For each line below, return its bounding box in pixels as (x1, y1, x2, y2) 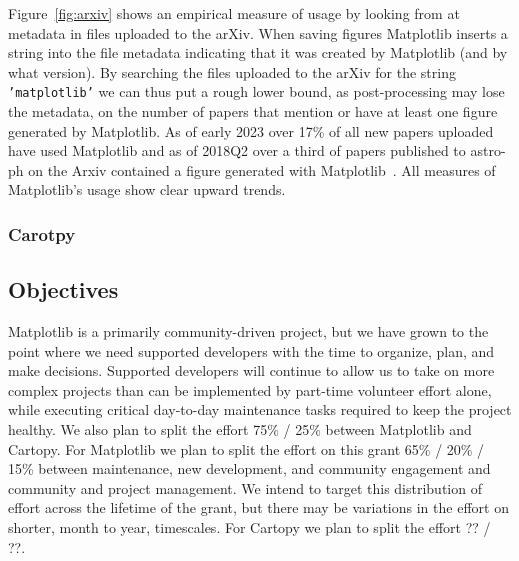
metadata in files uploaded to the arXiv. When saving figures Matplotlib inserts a (8, 22, 508, 43)
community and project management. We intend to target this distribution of (8, 477, 482, 498)
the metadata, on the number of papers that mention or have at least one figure (8, 101, 498, 122)
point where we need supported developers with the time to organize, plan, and (8, 340, 495, 361)
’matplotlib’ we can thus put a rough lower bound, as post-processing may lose (8, 81, 505, 102)
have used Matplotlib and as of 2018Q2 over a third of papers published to (8, 140, 466, 161)
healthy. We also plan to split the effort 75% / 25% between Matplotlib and (8, 419, 472, 440)
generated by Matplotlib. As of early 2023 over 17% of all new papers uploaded (8, 120, 494, 141)
